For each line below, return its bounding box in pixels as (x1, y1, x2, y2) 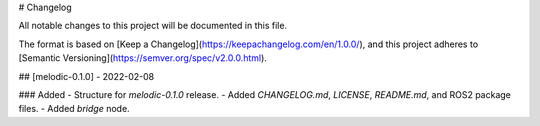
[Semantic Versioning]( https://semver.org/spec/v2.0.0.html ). (18, 52, 267, 64)
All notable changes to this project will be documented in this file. (18, 20, 288, 32)
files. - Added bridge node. (18, 103, 130, 115)
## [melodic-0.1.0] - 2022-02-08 (18, 70, 155, 82)
